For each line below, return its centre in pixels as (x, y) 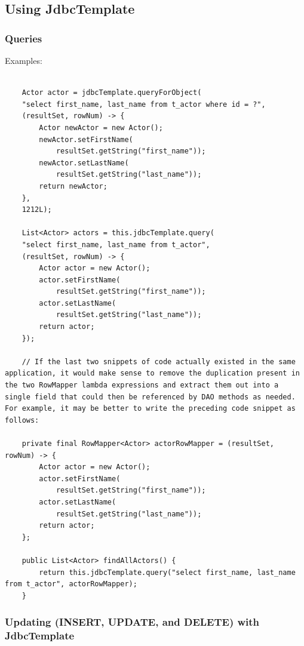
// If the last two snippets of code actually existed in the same (159, 362)
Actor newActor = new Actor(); (101, 127)
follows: (22, 420)
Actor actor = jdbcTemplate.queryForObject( (112, 93)
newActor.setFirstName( (86, 139)
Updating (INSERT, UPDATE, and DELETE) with (132, 622)
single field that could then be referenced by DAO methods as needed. (150, 397)
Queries (24, 38)
